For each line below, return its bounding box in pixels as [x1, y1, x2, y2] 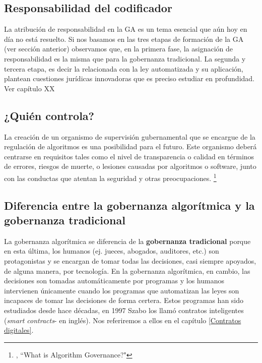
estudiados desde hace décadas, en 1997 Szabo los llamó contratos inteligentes [4, 305, 244, 315]
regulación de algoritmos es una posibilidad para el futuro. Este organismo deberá [4, 141, 257, 152]
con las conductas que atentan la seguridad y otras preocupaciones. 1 [4, 171, 217, 183]
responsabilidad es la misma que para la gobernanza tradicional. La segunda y [4, 53, 246, 64]
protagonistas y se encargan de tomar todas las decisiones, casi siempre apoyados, [4, 255, 256, 266]
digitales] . [4, 325, 34, 335]
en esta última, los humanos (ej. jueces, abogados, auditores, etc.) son [4, 246, 219, 256]
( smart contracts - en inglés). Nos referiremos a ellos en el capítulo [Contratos [4, 315, 241, 325]
